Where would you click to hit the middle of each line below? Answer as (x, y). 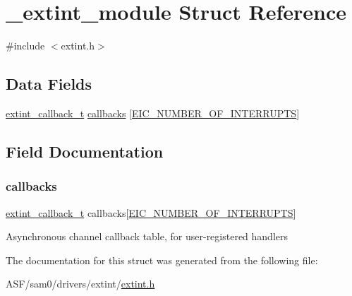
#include (25, 46)
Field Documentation (85, 151)
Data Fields (49, 84)
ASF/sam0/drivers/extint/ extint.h (80, 284)
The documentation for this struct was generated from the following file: (162, 260)
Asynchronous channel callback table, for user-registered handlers (147, 236)
